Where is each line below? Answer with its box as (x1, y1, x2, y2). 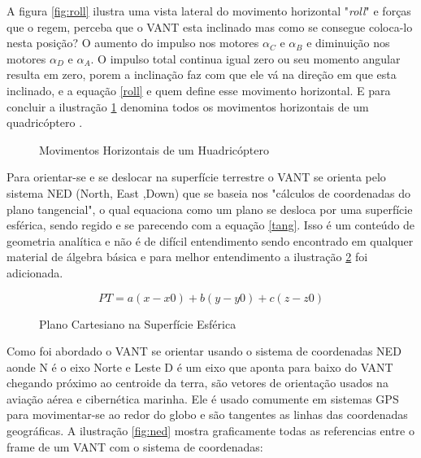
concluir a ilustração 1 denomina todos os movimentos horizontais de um (7, 98, 369, 115)
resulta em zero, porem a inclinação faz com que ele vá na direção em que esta (7, 66, 397, 83)
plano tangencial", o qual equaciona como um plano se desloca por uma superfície (7, 200, 413, 217)
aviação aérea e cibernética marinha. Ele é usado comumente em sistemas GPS (7, 390, 399, 407)
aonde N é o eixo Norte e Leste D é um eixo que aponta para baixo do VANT (7, 358, 393, 375)
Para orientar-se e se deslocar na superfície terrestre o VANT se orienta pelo (7, 168, 386, 185)
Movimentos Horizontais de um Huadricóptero (39, 141, 269, 158)
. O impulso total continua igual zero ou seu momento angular (90, 50, 401, 67)
